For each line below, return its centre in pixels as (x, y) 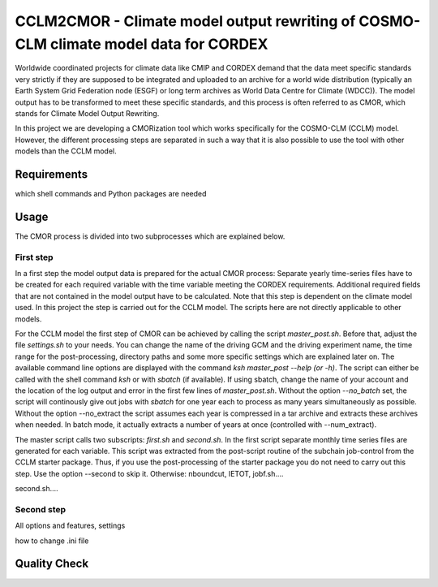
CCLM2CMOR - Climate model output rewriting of (185, 21)
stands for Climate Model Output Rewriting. (87, 113)
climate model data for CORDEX (159, 44)
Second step (41, 509)
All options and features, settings (70, 526)
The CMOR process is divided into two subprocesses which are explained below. (150, 236)
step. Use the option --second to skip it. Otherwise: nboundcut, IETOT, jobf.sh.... (149, 473)
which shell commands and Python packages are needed (111, 193)
